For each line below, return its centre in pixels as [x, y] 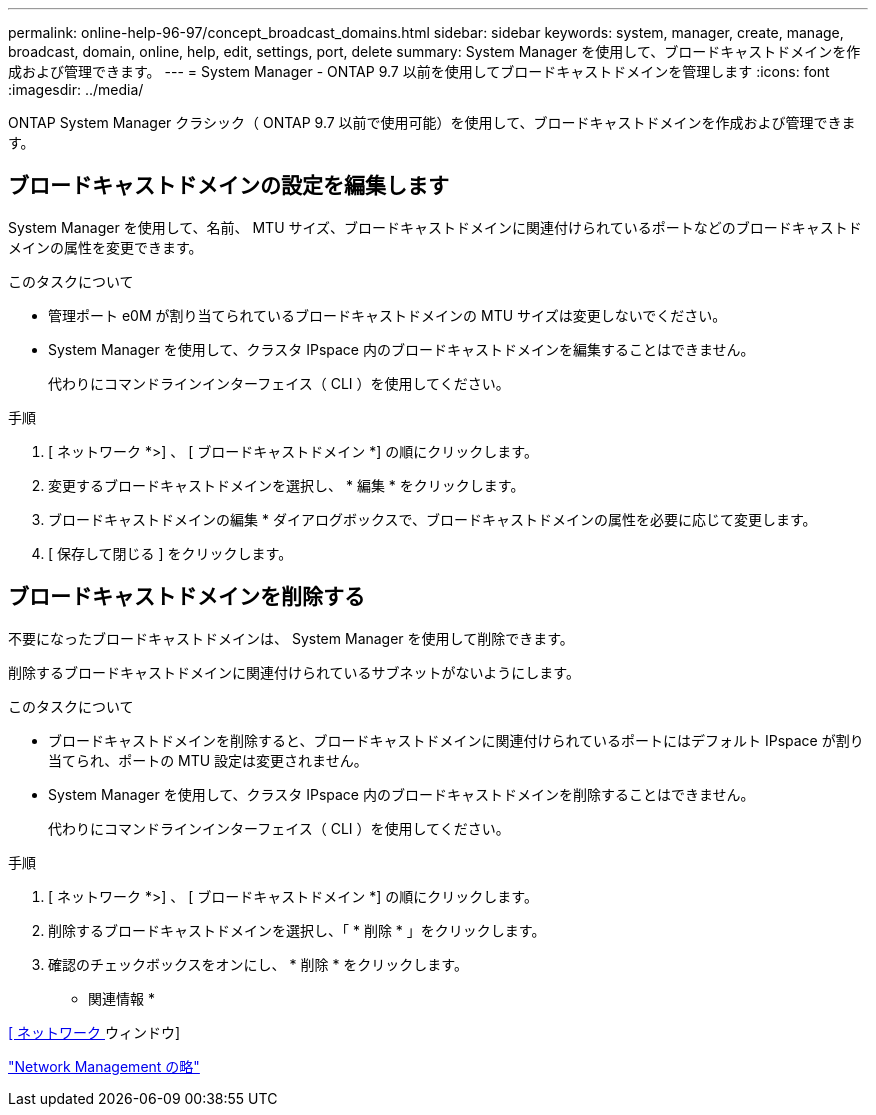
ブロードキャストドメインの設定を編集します [228, 186]
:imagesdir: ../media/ [76, 89]
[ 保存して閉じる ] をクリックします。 [170, 553]
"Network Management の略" [104, 1066]
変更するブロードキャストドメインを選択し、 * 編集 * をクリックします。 [286, 485]
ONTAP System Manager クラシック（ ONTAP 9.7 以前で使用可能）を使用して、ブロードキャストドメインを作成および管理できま [432, 122]
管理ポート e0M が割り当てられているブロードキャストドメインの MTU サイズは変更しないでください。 [387, 315]
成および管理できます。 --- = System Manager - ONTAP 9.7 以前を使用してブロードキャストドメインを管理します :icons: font [419, 71]
